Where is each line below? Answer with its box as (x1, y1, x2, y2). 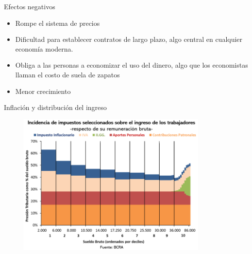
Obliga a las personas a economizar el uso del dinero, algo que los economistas (15, 60, 248, 70)
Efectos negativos (4, 1, 55, 11)
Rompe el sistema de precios (15, 18, 100, 28)
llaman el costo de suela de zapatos (15, 69, 120, 79)
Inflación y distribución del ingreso (4, 102, 107, 112)
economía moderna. (15, 43, 73, 54)
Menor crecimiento (15, 86, 71, 96)
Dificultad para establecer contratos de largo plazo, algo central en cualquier (15, 34, 243, 44)
